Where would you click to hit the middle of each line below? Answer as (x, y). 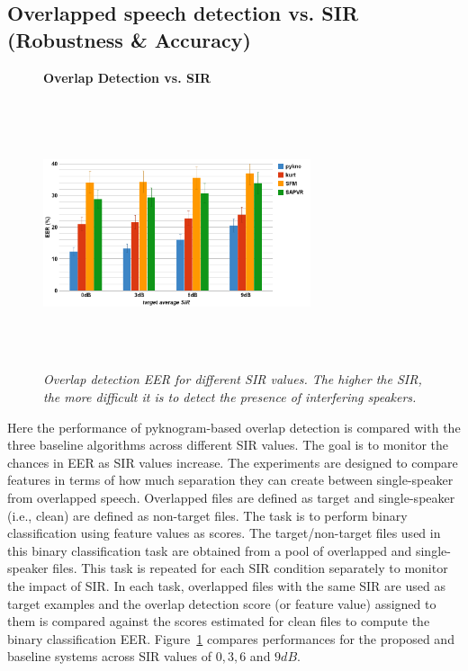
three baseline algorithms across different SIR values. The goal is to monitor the (228, 445)
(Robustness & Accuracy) (129, 39)
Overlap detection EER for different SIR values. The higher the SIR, (233, 379)
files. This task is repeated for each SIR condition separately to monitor (250, 568)
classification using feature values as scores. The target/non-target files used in (224, 533)
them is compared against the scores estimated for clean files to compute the (219, 621)
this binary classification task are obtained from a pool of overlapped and (210, 550)
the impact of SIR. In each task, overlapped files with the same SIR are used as (226, 585)
